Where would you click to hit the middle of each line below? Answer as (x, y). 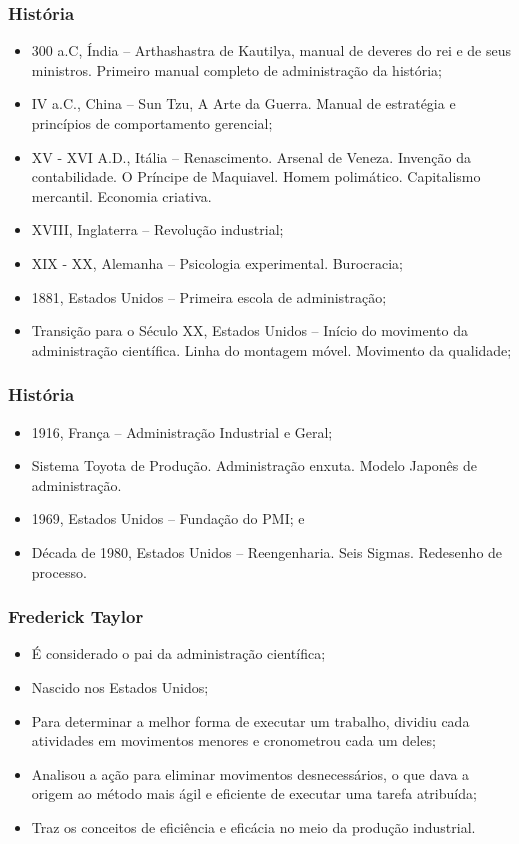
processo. (59, 571)
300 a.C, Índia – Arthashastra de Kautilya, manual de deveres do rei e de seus (271, 50)
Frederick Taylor (76, 616)
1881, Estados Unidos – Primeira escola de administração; (209, 296)
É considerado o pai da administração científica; (178, 653)
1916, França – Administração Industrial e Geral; (182, 431)
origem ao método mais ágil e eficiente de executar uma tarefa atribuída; (254, 793)
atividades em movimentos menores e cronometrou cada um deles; (233, 740)
